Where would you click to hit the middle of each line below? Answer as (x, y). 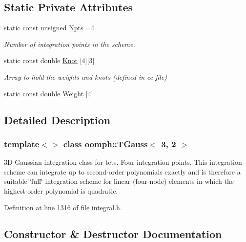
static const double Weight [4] (49, 93)
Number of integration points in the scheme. (70, 44)
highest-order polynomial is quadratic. (61, 190)
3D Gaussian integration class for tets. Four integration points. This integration (123, 162)
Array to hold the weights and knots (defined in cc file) (85, 77)
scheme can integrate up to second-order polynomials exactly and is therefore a (122, 171)
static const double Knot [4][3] (49, 60)
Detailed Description (57, 120)
